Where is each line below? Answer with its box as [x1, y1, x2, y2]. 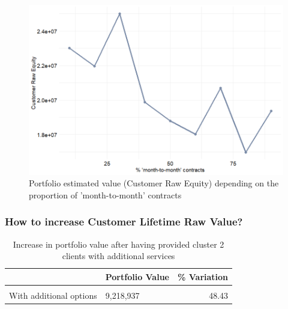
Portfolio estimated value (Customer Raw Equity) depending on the [29, 177, 279, 189]
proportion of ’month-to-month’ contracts [29, 188, 182, 201]
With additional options [9, 289, 97, 301]
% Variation [177, 270, 229, 283]
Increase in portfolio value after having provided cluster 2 [13, 237, 224, 250]
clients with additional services [62, 249, 175, 262]
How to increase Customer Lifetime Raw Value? [5, 214, 243, 229]
